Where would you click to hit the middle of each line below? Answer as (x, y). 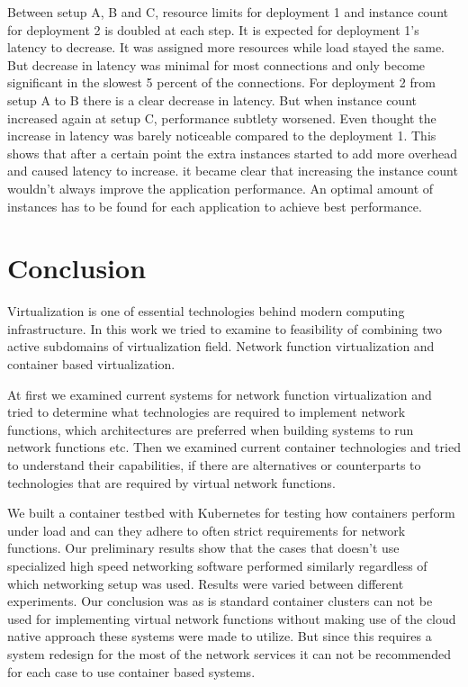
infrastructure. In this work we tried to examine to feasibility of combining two (225, 328)
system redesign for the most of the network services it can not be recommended (229, 653)
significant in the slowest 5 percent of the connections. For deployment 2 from (221, 82)
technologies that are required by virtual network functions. (171, 482)
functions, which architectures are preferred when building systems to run (211, 429)
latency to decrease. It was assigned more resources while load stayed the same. (226, 47)
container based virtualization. (91, 364)
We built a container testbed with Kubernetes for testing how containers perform (231, 513)
